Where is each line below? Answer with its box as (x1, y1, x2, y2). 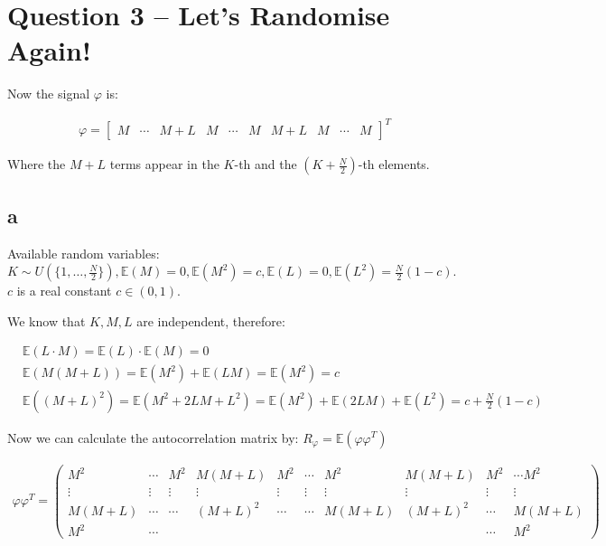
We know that (7, 311, 86, 330)
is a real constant (16, 281, 112, 300)
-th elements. (358, 155, 430, 174)
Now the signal (7, 84, 90, 103)
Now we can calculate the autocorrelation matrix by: (7, 428, 299, 447)
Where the (7, 155, 66, 174)
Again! (7, 32, 91, 69)
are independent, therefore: (136, 311, 285, 330)
